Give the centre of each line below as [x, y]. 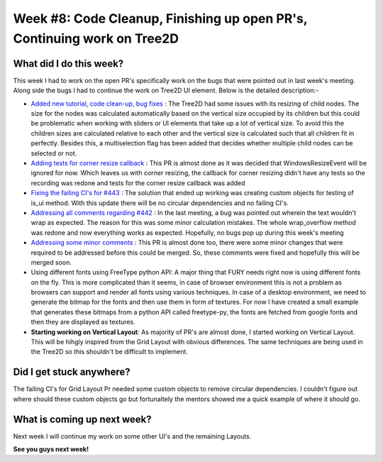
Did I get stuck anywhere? [72, 372]
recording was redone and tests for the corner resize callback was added [138, 183]
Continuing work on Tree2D [96, 38]
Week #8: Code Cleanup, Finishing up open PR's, [160, 18]
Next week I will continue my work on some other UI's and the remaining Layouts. [132, 436]
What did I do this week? [68, 64]
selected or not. [54, 153]
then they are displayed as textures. [83, 322]
